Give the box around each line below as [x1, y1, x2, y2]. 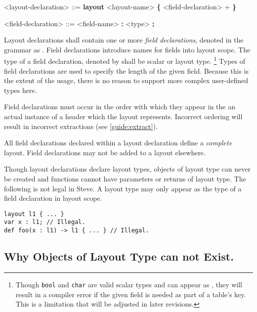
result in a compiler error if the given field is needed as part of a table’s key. [15, 289, 246, 299]
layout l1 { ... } [4, 210, 64, 218]
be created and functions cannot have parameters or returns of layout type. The [4, 173, 246, 183]
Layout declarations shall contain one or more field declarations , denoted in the [4, 35, 244, 45]
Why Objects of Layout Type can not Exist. [4, 249, 234, 264]
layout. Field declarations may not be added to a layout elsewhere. [4, 147, 206, 157]
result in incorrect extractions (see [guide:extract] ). [4, 121, 158, 131]
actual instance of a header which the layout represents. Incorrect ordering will [4, 111, 243, 121]
